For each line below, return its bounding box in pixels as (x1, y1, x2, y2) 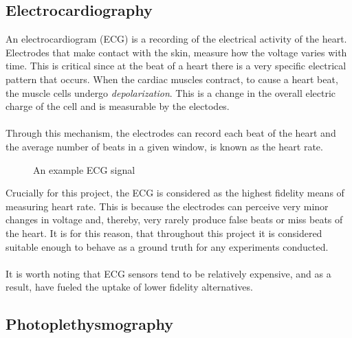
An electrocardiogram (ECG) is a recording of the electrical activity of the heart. (5, 32, 347, 46)
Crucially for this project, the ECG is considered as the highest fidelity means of (5, 185, 344, 200)
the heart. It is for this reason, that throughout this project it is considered (5, 225, 322, 240)
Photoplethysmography (5, 313, 173, 335)
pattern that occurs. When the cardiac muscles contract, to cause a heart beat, (5, 71, 338, 86)
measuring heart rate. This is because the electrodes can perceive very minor (5, 199, 329, 213)
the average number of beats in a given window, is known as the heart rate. (5, 139, 323, 153)
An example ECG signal (33, 162, 135, 177)
